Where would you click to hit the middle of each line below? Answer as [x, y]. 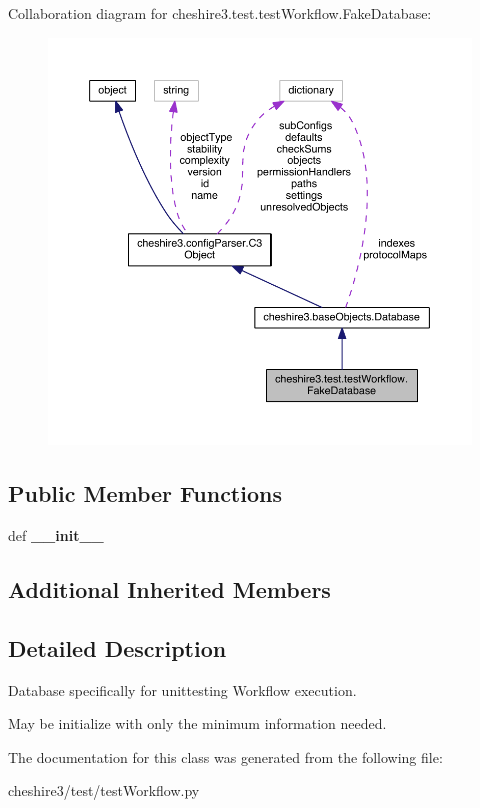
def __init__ [56, 535]
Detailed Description [117, 647]
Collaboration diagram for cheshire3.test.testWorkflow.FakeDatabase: [220, 13]
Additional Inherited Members [169, 589]
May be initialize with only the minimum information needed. [197, 723]
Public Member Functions [145, 493]
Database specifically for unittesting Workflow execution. [182, 689]
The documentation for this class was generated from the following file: [225, 756]
